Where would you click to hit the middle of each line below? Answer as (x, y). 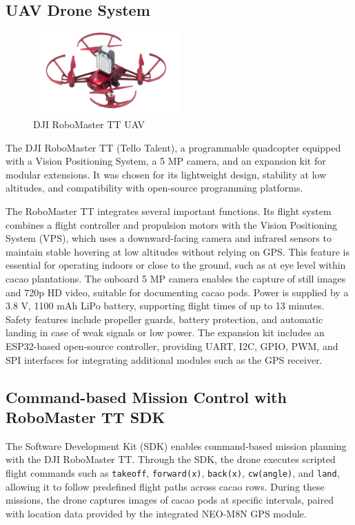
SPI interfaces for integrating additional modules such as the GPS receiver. (164, 359)
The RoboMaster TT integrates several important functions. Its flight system (169, 211)
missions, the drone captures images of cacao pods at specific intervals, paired (170, 500)
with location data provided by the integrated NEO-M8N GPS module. (156, 513)
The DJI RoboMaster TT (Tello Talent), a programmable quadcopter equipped (173, 147)
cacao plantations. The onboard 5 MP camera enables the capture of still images (176, 278)
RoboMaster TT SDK (85, 416)
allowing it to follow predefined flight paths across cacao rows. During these (165, 486)
